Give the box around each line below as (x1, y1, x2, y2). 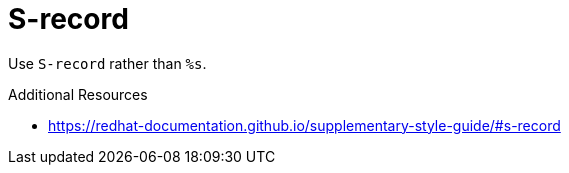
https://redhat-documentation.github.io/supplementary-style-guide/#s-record (48, 116, 561, 134)
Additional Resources (8, 85, 148, 103)
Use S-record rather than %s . (8, 54, 207, 72)
